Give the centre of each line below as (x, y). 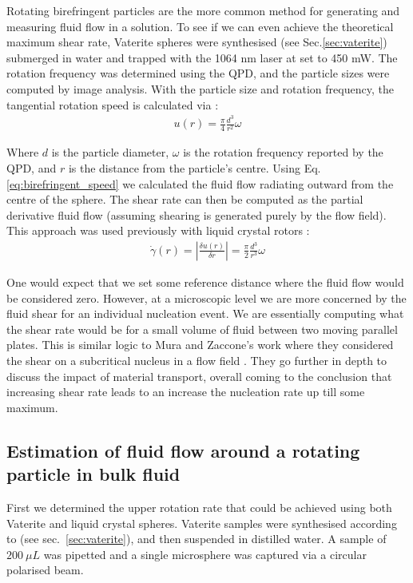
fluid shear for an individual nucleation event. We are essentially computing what (205, 313)
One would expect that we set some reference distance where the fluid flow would (205, 282)
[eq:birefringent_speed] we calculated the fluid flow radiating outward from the (200, 183)
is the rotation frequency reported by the (283, 152)
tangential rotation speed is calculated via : (113, 104)
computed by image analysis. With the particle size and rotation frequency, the (200, 88)
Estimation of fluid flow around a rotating (183, 450)
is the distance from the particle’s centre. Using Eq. (195, 168)
